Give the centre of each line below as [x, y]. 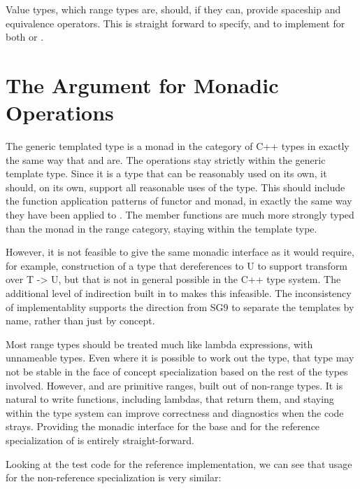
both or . [25, 37]
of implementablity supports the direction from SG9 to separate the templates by [180, 307]
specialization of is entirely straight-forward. [100, 440]
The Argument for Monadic [142, 84]
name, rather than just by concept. [80, 321]
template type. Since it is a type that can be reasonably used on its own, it [166, 173]
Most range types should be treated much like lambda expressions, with [159, 344]
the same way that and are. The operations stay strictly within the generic [166, 159]
